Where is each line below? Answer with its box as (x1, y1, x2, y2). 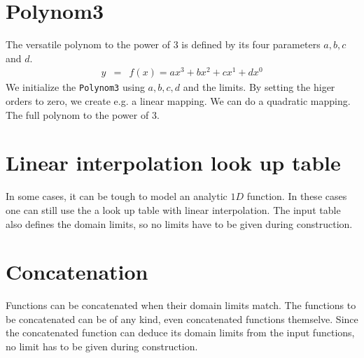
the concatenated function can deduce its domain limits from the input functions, (6, 325, 355, 340)
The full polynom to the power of (6, 107, 149, 122)
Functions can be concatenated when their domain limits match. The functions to (6, 298, 356, 313)
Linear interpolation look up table (6, 148, 341, 177)
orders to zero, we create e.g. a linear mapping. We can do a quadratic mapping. (6, 94, 351, 108)
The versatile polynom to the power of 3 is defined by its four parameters (6, 37, 321, 52)
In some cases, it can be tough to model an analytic (6, 189, 227, 203)
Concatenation (6, 257, 148, 286)
